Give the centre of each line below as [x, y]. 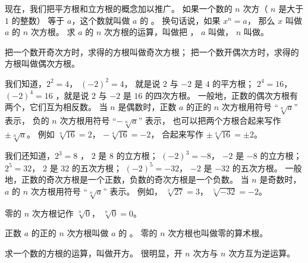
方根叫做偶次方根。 [42, 63]
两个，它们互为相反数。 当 [56, 107]
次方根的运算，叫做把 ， [151, 32]
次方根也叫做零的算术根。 [218, 233]
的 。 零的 [138, 233]
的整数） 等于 [38, 20]
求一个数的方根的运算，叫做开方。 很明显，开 [94, 253]
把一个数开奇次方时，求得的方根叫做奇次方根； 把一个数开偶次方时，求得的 [152, 51]
